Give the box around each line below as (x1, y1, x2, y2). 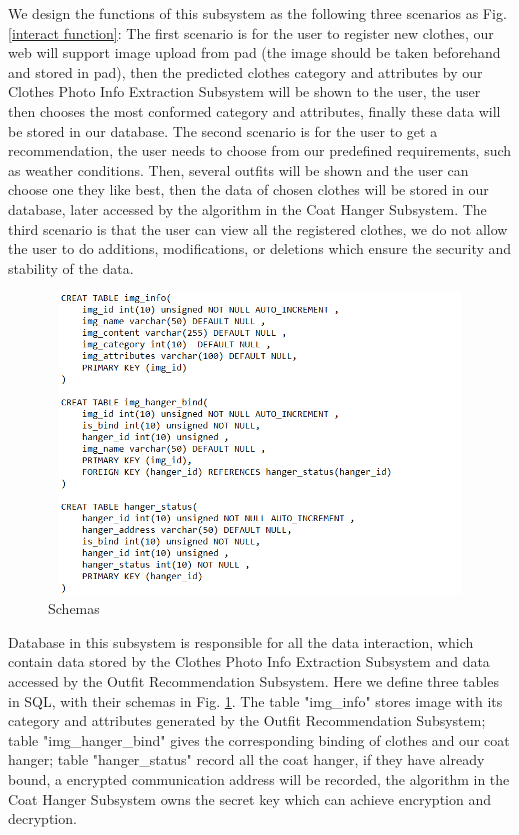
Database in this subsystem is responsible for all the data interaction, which (8, 631, 474, 652)
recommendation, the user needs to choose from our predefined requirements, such (8, 140, 512, 161)
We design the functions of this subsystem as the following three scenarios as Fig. (8, 3, 507, 23)
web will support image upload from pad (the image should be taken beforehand (8, 42, 501, 63)
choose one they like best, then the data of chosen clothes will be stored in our (8, 179, 489, 200)
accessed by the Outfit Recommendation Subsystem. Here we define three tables (8, 671, 499, 692)
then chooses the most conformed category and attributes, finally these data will (8, 100, 501, 121)
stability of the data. (8, 257, 134, 278)
